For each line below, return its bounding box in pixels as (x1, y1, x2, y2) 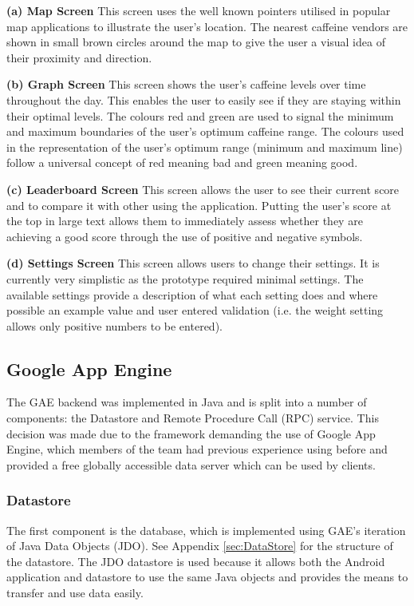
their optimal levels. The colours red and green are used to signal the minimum (6, 107, 394, 124)
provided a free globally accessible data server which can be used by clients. (6, 456, 376, 473)
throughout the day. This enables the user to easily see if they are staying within (6, 91, 401, 108)
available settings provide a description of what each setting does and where (6, 286, 378, 303)
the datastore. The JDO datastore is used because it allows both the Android (6, 553, 385, 569)
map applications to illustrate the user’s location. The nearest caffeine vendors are (6, 18, 408, 34)
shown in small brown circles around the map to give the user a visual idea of (6, 34, 385, 50)
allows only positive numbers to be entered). (6, 317, 223, 334)
